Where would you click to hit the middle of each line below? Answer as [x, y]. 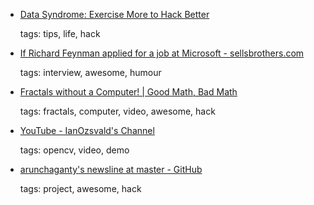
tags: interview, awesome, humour [90, 72]
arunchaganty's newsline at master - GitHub [111, 169]
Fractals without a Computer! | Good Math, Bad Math [128, 92]
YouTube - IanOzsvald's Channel [87, 130]
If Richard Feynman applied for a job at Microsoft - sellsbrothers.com [162, 53]
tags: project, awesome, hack [80, 188]
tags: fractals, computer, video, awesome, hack [117, 111]
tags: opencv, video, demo [74, 150]
